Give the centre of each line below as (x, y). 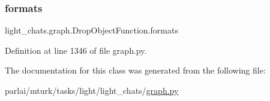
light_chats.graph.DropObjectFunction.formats (91, 30)
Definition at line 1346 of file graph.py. (76, 50)
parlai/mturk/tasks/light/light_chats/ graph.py (92, 90)
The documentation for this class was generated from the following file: (135, 70)
